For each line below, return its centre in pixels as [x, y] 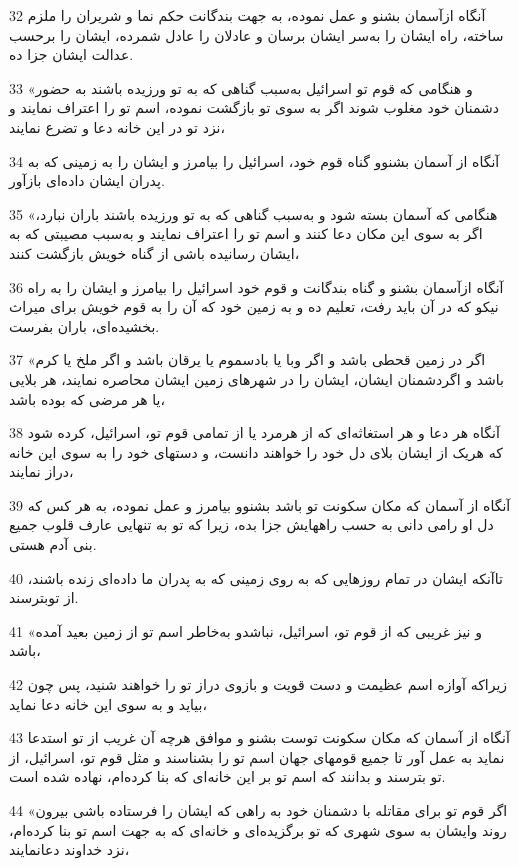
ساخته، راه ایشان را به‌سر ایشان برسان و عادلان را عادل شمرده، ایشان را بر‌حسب [256, 34]
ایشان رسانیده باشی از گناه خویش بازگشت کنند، [154, 252]
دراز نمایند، [41, 471]
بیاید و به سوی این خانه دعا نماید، [108, 703]
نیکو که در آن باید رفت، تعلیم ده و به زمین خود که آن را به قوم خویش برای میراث [254, 306]
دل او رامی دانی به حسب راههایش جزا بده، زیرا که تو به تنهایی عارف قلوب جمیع [251, 524]
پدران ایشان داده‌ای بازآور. [87, 180]
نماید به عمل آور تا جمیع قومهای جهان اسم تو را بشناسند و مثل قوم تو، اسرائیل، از [257, 756]
